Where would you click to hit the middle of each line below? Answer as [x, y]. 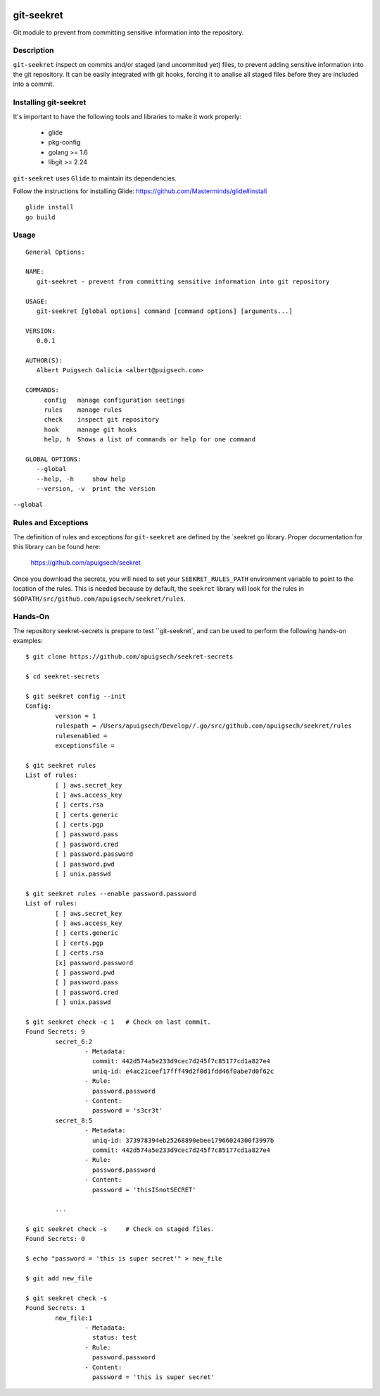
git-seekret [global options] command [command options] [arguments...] [164, 311]
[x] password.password [94, 963]
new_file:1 [74, 1318]
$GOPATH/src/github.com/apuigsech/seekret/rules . [99, 599]
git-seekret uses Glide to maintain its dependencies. [95, 178]
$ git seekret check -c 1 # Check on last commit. [118, 1022]
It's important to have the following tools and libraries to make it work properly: [127, 116]
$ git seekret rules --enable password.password [111, 893]
